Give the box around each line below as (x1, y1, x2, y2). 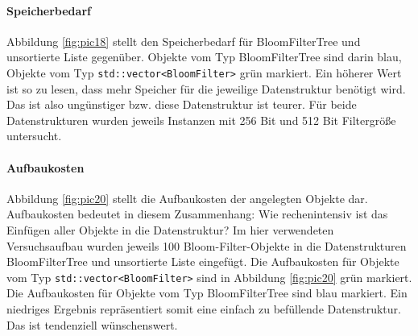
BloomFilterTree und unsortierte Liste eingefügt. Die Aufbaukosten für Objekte (6, 253, 399, 270)
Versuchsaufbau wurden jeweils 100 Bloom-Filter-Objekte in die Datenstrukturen (6, 237, 407, 254)
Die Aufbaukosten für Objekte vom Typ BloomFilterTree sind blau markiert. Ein (6, 284, 408, 301)
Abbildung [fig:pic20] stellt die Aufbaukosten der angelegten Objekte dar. (6, 189, 368, 206)
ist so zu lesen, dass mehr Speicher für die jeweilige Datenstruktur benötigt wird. (6, 80, 406, 97)
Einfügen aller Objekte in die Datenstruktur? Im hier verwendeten (6, 222, 334, 238)
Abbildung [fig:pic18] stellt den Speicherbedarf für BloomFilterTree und (6, 32, 361, 49)
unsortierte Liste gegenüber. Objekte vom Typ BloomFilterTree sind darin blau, (6, 48, 402, 65)
